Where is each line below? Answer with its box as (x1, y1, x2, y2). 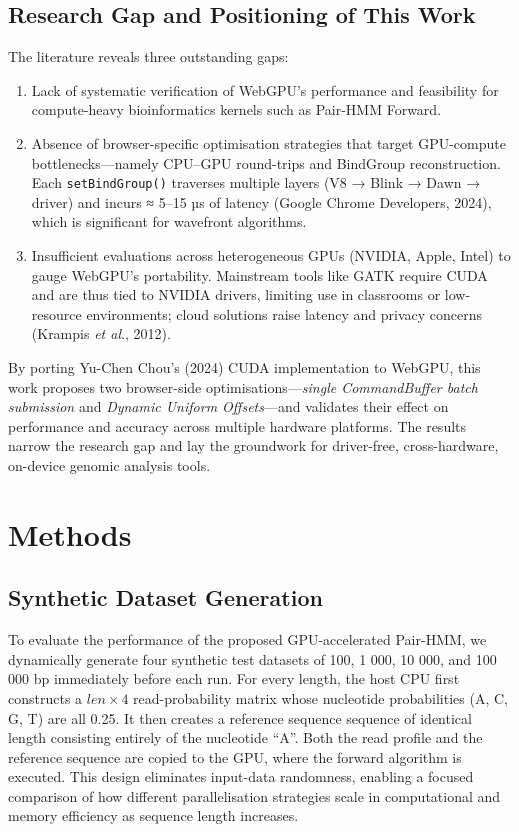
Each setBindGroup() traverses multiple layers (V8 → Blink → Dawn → (31, 172, 481, 193)
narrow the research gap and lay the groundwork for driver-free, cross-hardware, (8, 435, 499, 456)
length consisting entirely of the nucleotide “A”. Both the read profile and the (8, 727, 483, 748)
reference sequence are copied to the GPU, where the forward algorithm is (8, 746, 462, 767)
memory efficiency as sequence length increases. (8, 805, 299, 826)
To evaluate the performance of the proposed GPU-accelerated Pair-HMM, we (8, 629, 487, 650)
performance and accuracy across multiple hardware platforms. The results (8, 415, 467, 436)
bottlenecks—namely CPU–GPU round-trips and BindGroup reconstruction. (31, 152, 501, 173)
